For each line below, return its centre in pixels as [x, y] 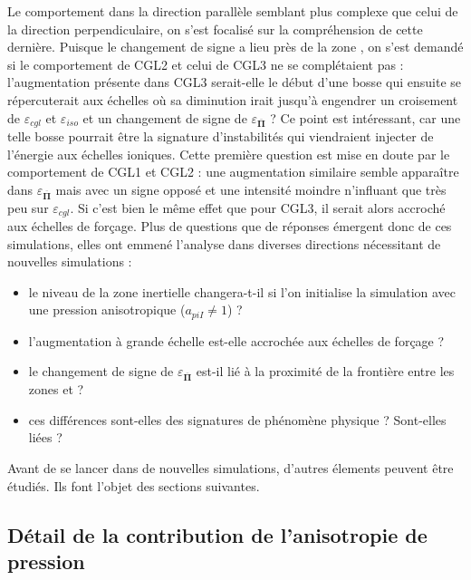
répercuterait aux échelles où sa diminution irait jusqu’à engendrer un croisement [233, 99]
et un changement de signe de [165, 117]
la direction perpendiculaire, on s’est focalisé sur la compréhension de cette [215, 29]
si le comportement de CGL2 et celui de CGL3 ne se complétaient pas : [206, 64]
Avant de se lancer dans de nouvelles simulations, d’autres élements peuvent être [231, 467]
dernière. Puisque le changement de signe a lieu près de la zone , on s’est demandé [235, 47]
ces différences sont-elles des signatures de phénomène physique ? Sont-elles [237, 419]
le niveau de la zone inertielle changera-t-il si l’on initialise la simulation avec [242, 291]
